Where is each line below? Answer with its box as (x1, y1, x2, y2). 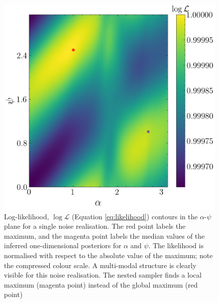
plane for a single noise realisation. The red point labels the (4, 221, 186, 231)
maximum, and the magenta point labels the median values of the (4, 230, 205, 241)
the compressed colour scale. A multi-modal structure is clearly (4, 260, 197, 270)
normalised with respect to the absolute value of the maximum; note (4, 250, 213, 260)
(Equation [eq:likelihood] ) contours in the (72, 211, 198, 221)
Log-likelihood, (4, 211, 49, 221)
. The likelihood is (148, 240, 204, 251)
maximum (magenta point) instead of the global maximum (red (4, 279, 198, 290)
